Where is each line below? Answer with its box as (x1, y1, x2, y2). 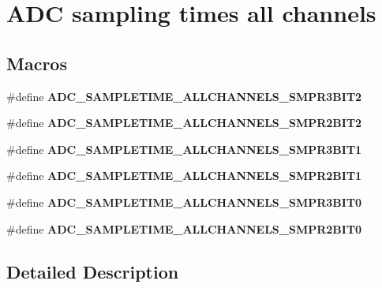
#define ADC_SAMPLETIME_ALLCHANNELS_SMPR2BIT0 (6, 220, 362, 237)
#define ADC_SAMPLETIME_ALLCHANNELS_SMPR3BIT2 (6, 88, 362, 104)
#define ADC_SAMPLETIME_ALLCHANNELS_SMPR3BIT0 (6, 193, 362, 210)
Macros (6, 50, 67, 75)
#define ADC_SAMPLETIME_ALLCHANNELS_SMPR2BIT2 (6, 114, 362, 131)
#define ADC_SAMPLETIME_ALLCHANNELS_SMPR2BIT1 (6, 167, 362, 184)
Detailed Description (6, 259, 179, 283)
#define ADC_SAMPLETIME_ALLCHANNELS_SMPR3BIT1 (6, 140, 362, 157)
